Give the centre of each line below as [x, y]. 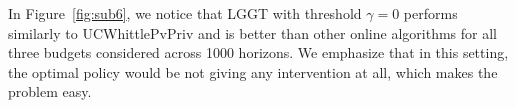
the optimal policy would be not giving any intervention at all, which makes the [253, 71]
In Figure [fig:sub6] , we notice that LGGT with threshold [185, 13]
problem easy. [50, 91]
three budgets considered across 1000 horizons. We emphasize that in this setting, [258, 52]
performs [430, 13]
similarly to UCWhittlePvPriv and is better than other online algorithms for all [252, 32]
